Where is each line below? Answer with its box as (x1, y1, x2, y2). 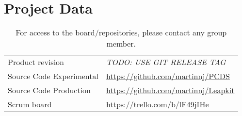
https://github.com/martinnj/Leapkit (106, 84, 235, 96)
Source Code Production (8, 84, 91, 96)
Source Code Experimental (8, 70, 98, 82)
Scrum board (8, 99, 52, 110)
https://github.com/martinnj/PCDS (106, 70, 230, 82)
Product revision (8, 56, 64, 68)
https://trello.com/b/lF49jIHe (106, 99, 209, 110)
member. (106, 38, 136, 50)
